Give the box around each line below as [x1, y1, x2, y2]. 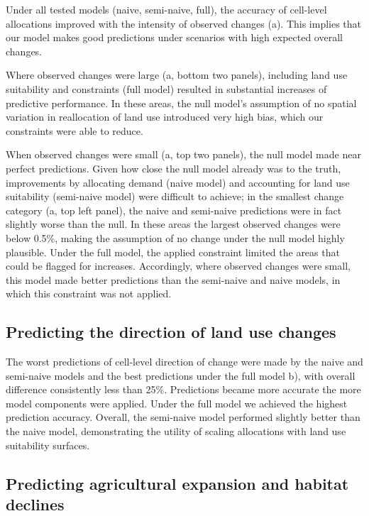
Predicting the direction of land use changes [6, 321, 336, 343]
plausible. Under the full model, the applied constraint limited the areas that [6, 244, 340, 259]
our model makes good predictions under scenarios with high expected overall [6, 30, 343, 45]
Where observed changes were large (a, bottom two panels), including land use [6, 67, 348, 82]
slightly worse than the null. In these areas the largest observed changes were [6, 216, 341, 231]
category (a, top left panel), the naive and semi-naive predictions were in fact [6, 202, 342, 217]
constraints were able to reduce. [6, 123, 143, 138]
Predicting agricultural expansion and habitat [6, 472, 349, 494]
